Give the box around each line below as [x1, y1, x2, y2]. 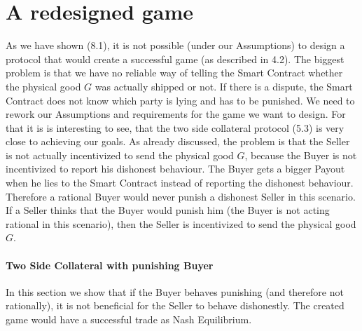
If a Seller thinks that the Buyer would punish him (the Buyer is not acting [6, 203, 330, 217]
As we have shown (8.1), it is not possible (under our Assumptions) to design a [6, 38, 345, 53]
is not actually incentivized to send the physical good [6, 147, 234, 162]
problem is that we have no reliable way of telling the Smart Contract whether [6, 65, 343, 80]
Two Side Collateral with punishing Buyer [6, 257, 214, 272]
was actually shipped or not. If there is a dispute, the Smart [95, 79, 353, 93]
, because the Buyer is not [244, 147, 357, 162]
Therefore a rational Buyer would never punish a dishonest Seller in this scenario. [6, 189, 356, 203]
